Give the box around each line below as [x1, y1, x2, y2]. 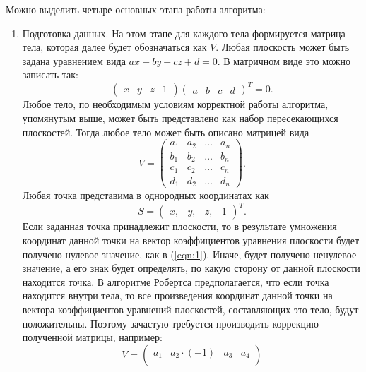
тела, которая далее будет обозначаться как [22, 40, 207, 54]
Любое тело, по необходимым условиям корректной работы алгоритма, [22, 97, 329, 112]
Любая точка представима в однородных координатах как [22, 188, 269, 203]
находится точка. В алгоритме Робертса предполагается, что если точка [22, 274, 329, 289]
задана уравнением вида [22, 53, 126, 68]
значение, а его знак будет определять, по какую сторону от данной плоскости [22, 260, 360, 275]
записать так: [22, 67, 78, 82]
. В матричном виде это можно [217, 53, 350, 68]
